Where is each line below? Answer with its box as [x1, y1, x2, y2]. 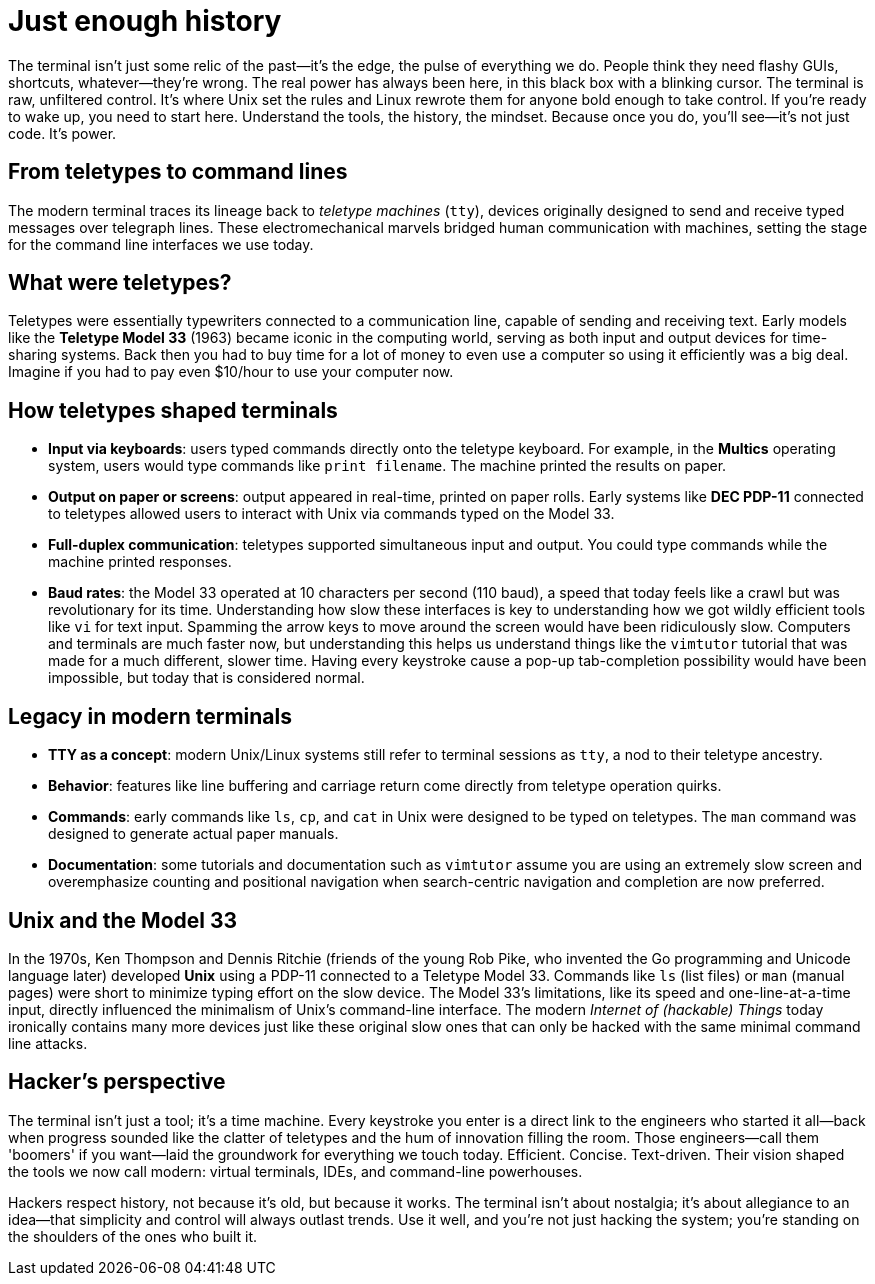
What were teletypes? [8, 270, 232, 296]
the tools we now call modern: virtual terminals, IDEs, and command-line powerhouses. [8, 1162, 583, 1180]
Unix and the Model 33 [8, 907, 238, 933]
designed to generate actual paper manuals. [48, 825, 339, 843]
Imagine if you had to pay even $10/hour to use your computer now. [8, 363, 454, 381]
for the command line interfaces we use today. [8, 235, 314, 253]
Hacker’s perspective [8, 1069, 226, 1095]
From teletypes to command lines [8, 159, 348, 185]
